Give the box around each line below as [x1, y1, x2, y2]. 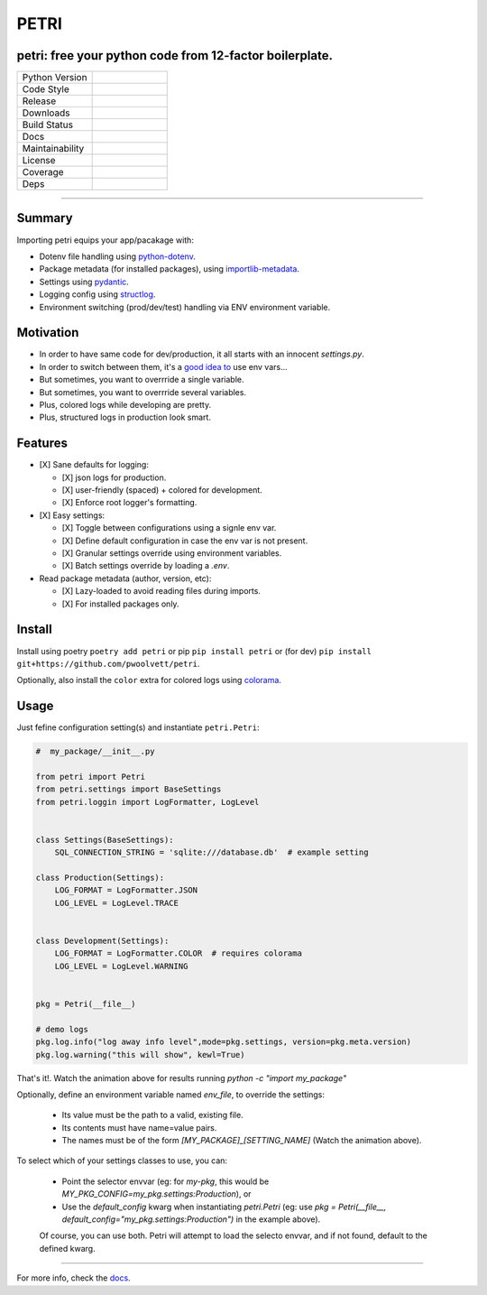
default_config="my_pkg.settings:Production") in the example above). [61, 1214, 321, 1225]
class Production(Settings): [35, 873, 165, 883]
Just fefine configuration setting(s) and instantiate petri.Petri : [16, 722, 260, 733]
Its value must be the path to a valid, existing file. [61, 1110, 243, 1121]
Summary [16, 210, 73, 226]
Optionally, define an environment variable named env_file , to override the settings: [16, 1088, 325, 1100]
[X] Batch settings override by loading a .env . [61, 560, 230, 571]
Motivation [16, 325, 79, 340]
